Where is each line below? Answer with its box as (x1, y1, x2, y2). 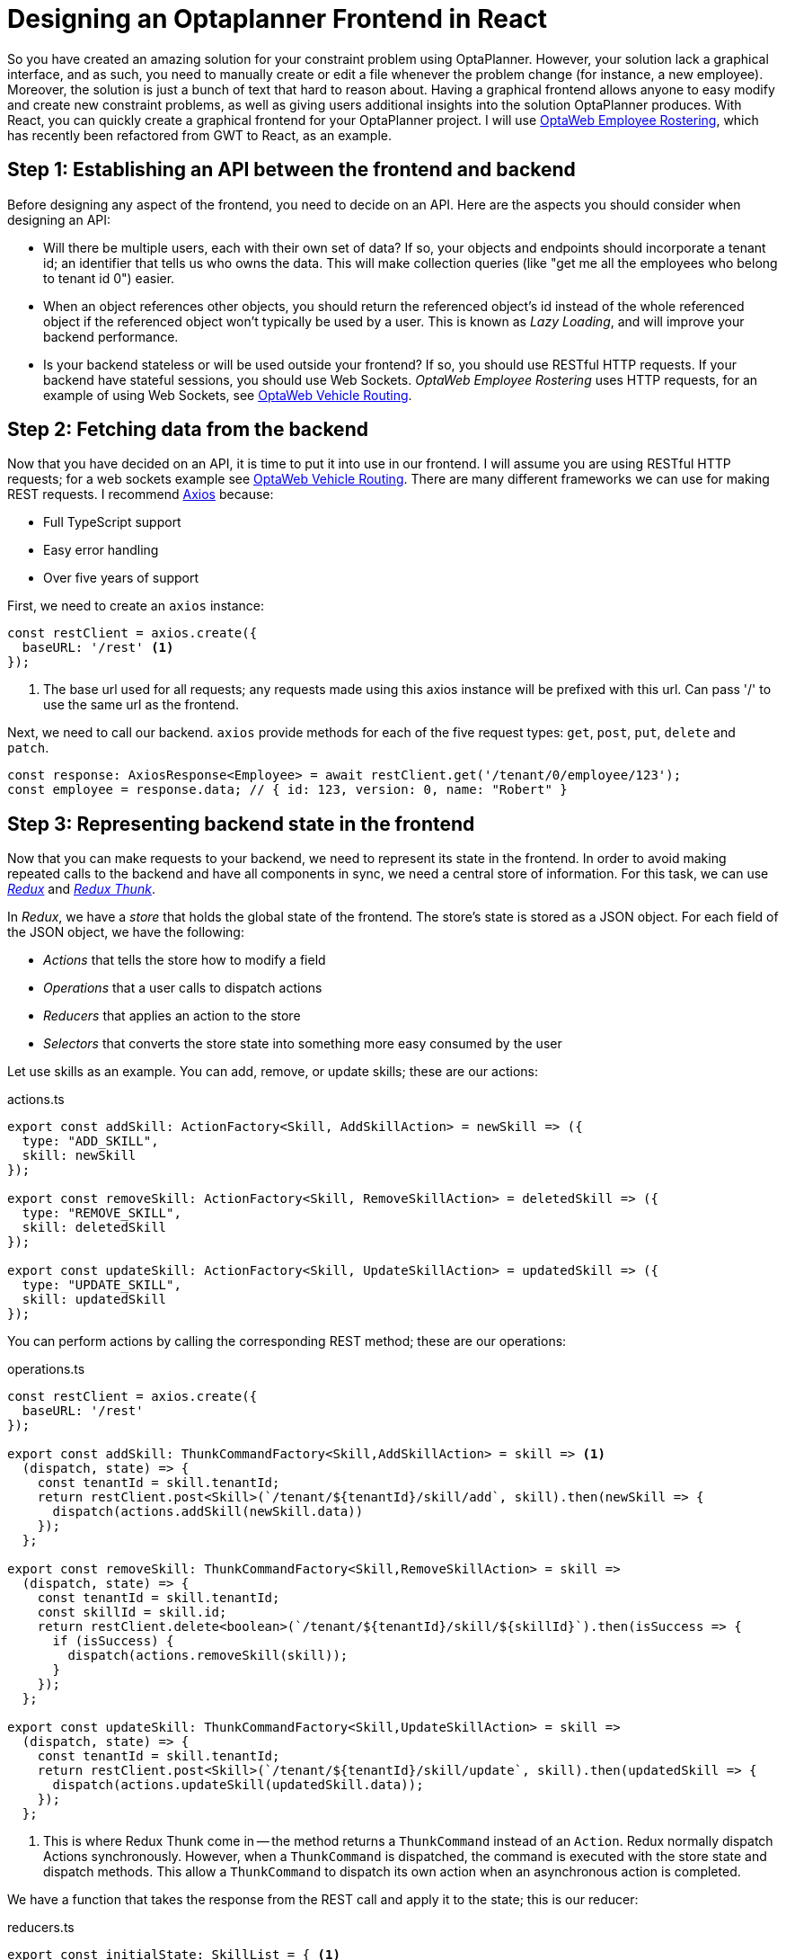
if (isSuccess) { (52, 1634, 174, 1649)
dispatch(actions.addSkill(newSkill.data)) (52, 1504, 364, 1519)
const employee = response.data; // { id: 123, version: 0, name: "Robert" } (7, 782, 568, 797)
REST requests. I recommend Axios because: (7, 486, 274, 503)
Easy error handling (43, 542, 159, 558)
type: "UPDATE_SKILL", (22, 1278, 181, 1293)
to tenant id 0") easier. (43, 270, 175, 286)
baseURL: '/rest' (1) (22, 640, 174, 655)
